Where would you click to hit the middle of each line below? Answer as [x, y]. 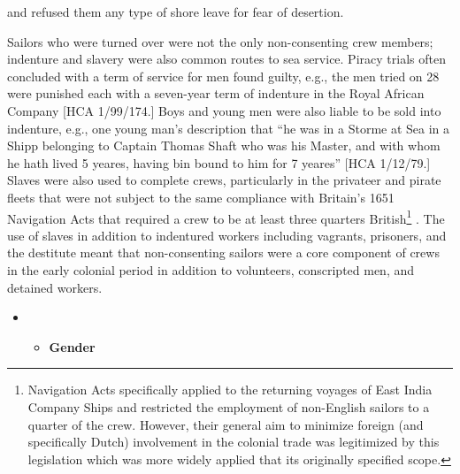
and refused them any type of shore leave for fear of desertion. [176, 11]
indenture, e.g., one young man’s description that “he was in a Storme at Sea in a [229, 128]
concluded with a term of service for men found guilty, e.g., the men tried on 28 [223, 76]
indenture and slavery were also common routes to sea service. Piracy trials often [226, 59]
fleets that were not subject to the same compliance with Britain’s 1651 [201, 197]
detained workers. [55, 287]
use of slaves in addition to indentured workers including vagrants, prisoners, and [227, 235]
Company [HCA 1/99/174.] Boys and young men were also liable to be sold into [224, 110]
